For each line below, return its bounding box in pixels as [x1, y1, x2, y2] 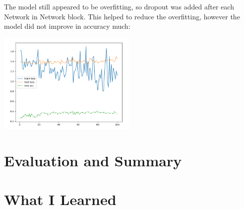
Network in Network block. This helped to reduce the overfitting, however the [4, 11, 240, 21]
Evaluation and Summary [4, 150, 182, 171]
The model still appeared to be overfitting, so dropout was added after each [4, 1, 234, 11]
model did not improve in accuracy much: [4, 21, 130, 31]
